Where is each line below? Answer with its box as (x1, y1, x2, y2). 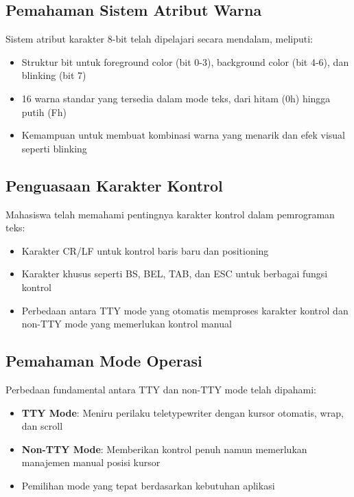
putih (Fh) (21, 104, 67, 119)
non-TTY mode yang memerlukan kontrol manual (21, 316, 232, 331)
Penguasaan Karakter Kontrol (5, 174, 223, 196)
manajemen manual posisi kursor (21, 455, 161, 470)
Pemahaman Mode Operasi (5, 350, 202, 371)
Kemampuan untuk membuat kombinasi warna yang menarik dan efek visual (21, 128, 345, 142)
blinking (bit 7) (21, 68, 86, 82)
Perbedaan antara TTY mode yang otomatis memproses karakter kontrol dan (21, 303, 349, 317)
